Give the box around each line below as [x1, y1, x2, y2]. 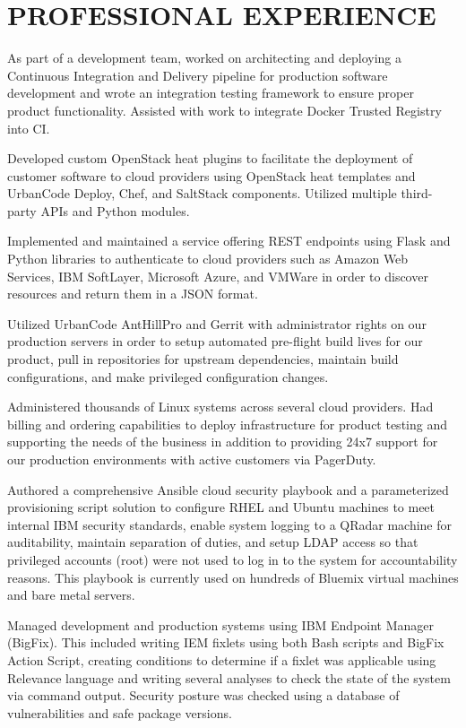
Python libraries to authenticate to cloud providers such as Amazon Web [7, 249, 409, 268]
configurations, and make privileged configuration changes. [7, 367, 329, 386]
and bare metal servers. [7, 585, 135, 604]
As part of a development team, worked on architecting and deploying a [7, 48, 402, 67]
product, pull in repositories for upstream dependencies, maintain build [7, 350, 399, 368]
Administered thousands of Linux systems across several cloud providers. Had [7, 397, 434, 416]
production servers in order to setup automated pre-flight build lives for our [7, 332, 423, 351]
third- [401, 184, 433, 203]
